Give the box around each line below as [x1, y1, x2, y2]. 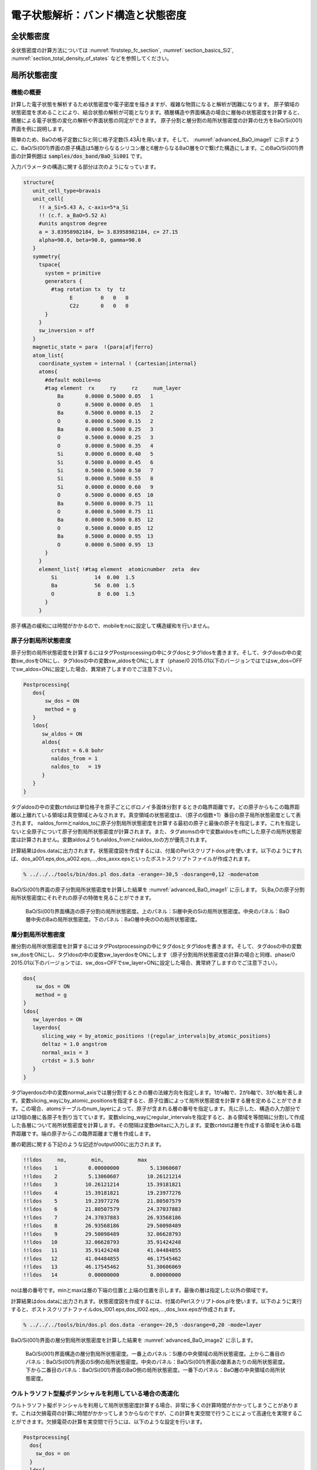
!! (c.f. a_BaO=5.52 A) [38, 212, 107, 219]
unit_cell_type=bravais [32, 187, 101, 194]
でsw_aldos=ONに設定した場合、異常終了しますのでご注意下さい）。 [11, 665, 176, 673]
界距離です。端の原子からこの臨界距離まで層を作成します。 [11, 1130, 154, 1137]
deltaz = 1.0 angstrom [42, 1041, 107, 1048]
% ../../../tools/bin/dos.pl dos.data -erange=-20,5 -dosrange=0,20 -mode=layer [23, 1322, 262, 1328]
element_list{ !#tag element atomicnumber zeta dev [38, 566, 200, 573]
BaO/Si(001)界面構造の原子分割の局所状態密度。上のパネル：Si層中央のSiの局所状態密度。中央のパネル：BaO [25, 907, 290, 914]
